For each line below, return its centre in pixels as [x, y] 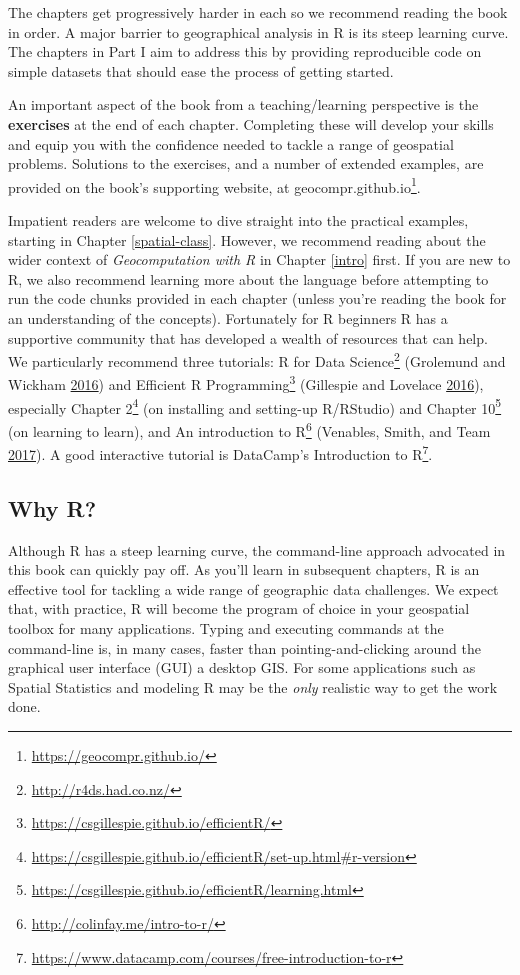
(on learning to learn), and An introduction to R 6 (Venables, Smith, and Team [249, 429]
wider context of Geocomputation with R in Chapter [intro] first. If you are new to [259, 259]
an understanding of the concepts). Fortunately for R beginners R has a [228, 317]
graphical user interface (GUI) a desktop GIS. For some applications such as [242, 667]
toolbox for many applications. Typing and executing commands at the [226, 627]
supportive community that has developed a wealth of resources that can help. [248, 337]
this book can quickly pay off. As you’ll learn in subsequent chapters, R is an [244, 569]
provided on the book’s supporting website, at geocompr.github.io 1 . [214, 185]
